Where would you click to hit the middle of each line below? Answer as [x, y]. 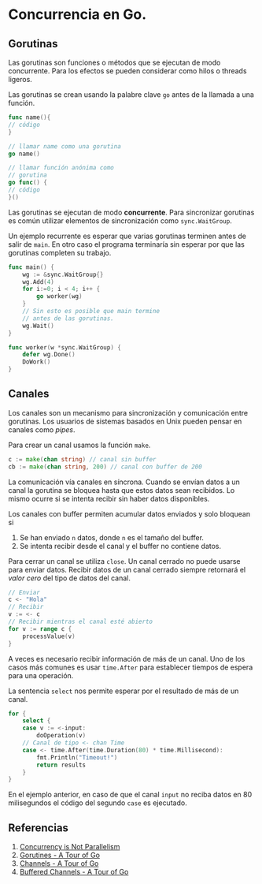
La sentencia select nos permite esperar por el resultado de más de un [124, 691]
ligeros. [20, 79]
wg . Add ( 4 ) [39, 282]
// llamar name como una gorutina [65, 146]
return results [61, 765]
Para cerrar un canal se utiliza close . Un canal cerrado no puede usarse [125, 561]
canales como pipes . [42, 429]
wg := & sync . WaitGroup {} [63, 274]
